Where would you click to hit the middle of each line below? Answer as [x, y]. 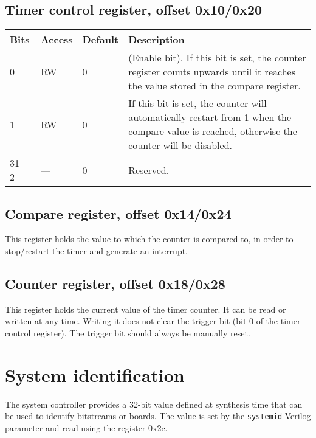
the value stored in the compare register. [215, 86]
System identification [95, 374]
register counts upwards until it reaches [212, 72]
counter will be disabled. [180, 145]
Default [101, 40]
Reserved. [149, 170]
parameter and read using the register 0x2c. [86, 427]
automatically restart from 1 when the [210, 117]
